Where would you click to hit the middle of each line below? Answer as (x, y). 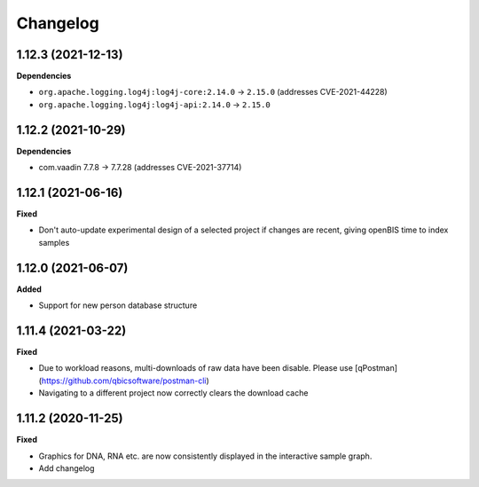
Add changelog (67, 468)
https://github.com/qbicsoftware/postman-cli (124, 381)
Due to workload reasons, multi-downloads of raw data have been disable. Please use (196, 368)
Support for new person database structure (118, 305)
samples (54, 242)
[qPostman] (377, 368)
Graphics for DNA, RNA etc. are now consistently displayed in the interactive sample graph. (205, 456)
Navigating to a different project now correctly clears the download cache (173, 393)
